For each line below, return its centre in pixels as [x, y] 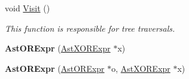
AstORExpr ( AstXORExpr [58, 48]
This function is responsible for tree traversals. [90, 28]
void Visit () [28, 8]
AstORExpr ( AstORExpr [55, 68]
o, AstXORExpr [141, 68]
